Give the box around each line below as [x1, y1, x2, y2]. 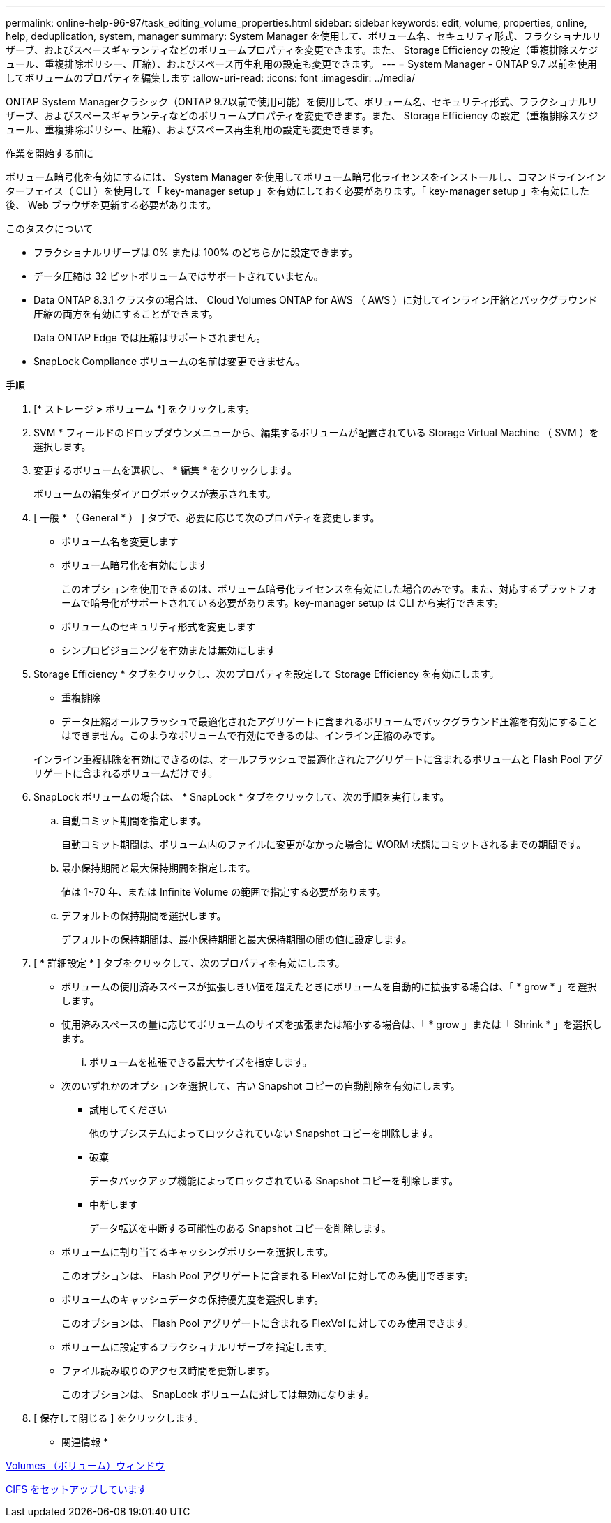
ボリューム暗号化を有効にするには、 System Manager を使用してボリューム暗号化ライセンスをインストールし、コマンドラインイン [6, 171, 605, 183]
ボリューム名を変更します [61, 535, 179, 547]
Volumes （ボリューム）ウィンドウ [6, 1459, 165, 1471]
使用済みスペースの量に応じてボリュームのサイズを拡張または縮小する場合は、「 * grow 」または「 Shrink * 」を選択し [61, 1018, 603, 1030]
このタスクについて [6, 223, 93, 235]
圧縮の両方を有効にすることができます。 [33, 308, 218, 320]
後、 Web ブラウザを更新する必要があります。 [6, 199, 217, 211]
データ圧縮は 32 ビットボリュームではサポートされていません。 [33, 270, 324, 282]
